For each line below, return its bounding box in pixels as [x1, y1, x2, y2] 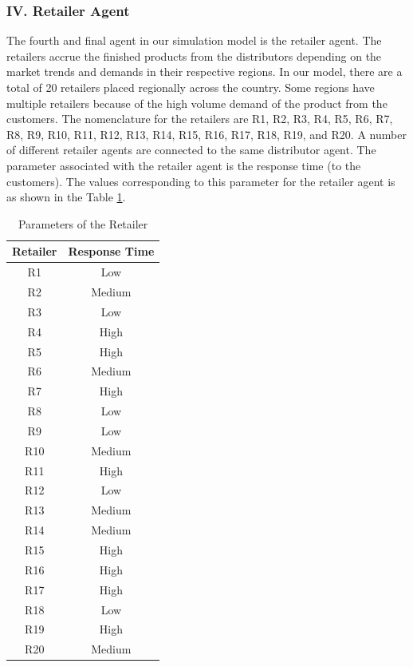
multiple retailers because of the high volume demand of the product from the [6, 94, 387, 111]
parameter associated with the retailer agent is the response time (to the [6, 157, 361, 173]
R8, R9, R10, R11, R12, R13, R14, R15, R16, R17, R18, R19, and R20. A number [6, 125, 407, 142]
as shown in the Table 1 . [6, 189, 126, 205]
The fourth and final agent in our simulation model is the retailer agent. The [6, 32, 382, 49]
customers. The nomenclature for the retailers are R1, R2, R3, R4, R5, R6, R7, [6, 110, 393, 127]
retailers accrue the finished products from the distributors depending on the [6, 47, 382, 64]
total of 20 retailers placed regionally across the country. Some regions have [6, 79, 375, 95]
